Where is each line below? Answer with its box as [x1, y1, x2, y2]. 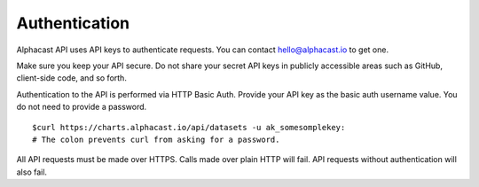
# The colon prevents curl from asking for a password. [32, 134, 280, 144]
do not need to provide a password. [16, 102, 147, 113]
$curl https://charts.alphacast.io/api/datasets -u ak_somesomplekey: [32, 122, 346, 132]
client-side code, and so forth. [16, 73, 128, 83]
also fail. [16, 167, 48, 177]
